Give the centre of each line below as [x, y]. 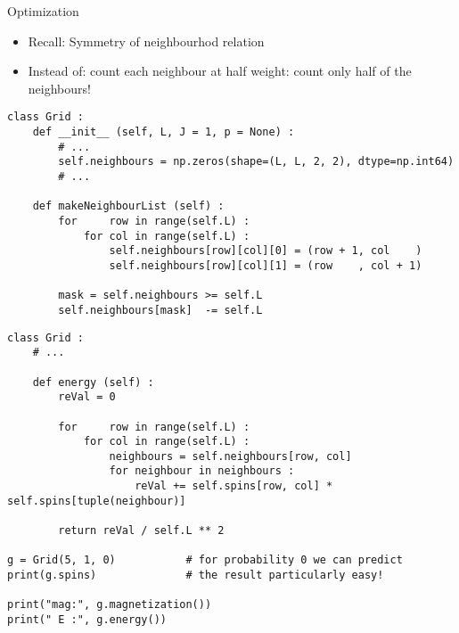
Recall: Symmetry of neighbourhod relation [146, 41]
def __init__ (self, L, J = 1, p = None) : [164, 132]
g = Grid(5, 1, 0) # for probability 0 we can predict [205, 560]
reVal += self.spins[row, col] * [234, 486]
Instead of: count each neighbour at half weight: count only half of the [220, 71]
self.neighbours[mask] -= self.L [160, 310]
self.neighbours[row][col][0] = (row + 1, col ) [266, 251]
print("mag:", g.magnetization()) [110, 605]
